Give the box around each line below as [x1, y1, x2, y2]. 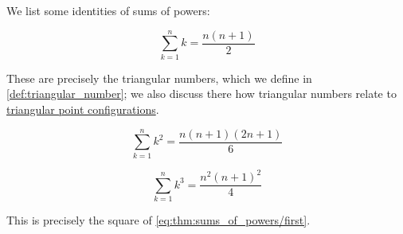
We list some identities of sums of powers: [6, 2, 210, 18]
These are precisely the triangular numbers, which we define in [6, 69, 312, 86]
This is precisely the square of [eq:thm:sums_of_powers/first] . [6, 211, 311, 228]
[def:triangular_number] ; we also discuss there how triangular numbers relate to [6, 85, 397, 102]
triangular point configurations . [6, 100, 159, 117]
